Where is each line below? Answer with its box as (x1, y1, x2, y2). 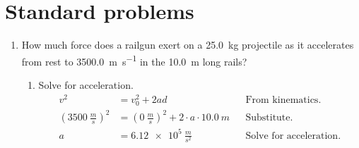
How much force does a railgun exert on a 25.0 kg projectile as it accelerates (21, 37, 354, 52)
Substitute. (245, 113, 293, 123)
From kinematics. (245, 94, 322, 105)
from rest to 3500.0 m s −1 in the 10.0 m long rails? (21, 51, 247, 68)
